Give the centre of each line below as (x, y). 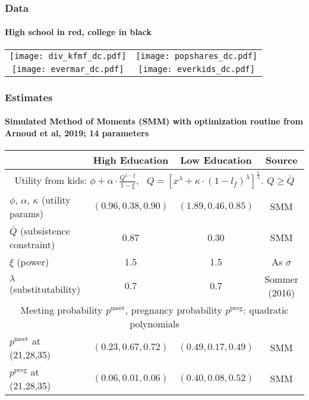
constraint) (32, 244)
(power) (33, 261)
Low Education (216, 160)
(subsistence (45, 230)
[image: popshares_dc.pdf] (197, 56)
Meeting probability (62, 310)
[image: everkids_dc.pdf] (196, 69)
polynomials (154, 323)
